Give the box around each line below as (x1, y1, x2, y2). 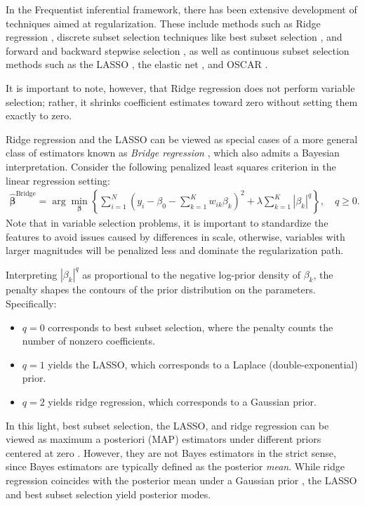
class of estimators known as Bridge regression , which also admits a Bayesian (6, 145, 340, 160)
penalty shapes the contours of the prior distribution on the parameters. (6, 282, 316, 297)
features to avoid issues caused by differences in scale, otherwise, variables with (6, 229, 345, 244)
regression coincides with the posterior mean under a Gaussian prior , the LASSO (6, 472, 357, 487)
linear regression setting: (6, 173, 110, 187)
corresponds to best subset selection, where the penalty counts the (48, 319, 333, 334)
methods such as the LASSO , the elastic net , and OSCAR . (6, 57, 268, 72)
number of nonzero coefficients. (22, 333, 155, 348)
